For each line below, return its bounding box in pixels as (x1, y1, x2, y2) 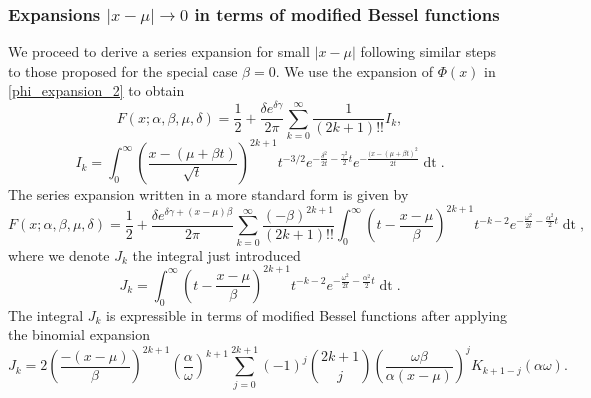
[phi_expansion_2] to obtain (8, 80, 185, 101)
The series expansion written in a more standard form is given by (8, 184, 409, 205)
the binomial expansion (8, 324, 151, 345)
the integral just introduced (132, 244, 301, 265)
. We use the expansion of (275, 60, 433, 81)
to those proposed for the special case (8, 60, 238, 81)
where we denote (8, 244, 110, 265)
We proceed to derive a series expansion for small (8, 41, 310, 62)
